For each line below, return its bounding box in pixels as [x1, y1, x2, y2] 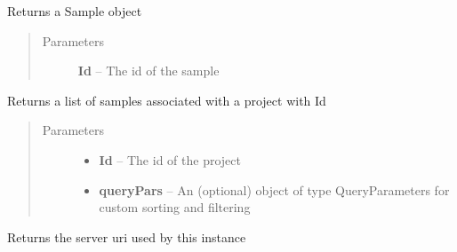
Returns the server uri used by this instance [7, 227, 246, 246]
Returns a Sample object [7, 2, 142, 20]
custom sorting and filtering [99, 198, 251, 217]
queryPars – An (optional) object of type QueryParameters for [99, 180, 450, 199]
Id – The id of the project [99, 150, 241, 169]
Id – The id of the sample [77, 61, 220, 80]
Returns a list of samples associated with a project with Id [7, 91, 326, 109]
